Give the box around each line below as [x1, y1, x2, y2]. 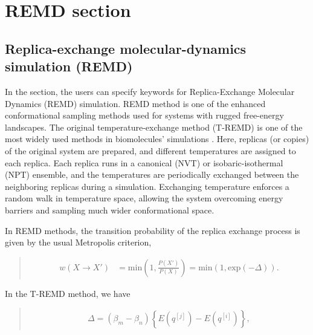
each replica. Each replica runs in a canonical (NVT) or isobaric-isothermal [5, 156, 283, 169]
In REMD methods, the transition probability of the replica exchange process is [5, 224, 300, 236]
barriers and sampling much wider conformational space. [5, 203, 215, 216]
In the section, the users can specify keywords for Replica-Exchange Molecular [5, 85, 295, 97]
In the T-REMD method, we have [5, 287, 131, 299]
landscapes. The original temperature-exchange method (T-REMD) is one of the [5, 120, 303, 133]
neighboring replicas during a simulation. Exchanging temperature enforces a [5, 180, 289, 192]
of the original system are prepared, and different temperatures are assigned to [5, 144, 296, 157]
